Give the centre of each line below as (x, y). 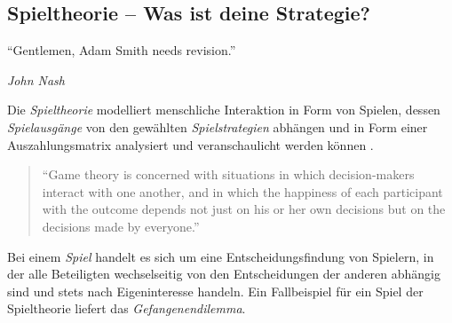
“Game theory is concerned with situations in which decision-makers (228, 174)
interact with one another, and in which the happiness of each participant (242, 191)
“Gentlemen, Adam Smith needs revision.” (122, 50)
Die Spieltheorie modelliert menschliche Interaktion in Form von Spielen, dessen (224, 110)
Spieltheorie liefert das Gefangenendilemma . (127, 308)
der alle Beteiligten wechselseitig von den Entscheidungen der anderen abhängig (224, 274)
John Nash (36, 79)
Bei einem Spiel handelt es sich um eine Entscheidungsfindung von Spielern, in (221, 256)
